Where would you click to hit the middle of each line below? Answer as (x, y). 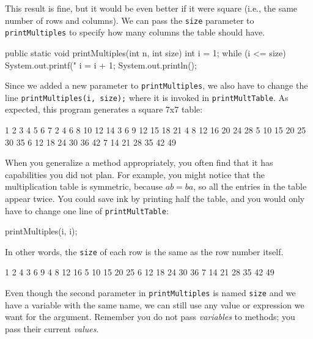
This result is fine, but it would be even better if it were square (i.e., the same (151, 8)
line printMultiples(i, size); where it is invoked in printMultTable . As (147, 97)
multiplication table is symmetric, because (84, 186)
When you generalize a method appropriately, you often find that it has (139, 162)
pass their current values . (52, 328)
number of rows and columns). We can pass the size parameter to (130, 20)
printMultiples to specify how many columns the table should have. (135, 32)
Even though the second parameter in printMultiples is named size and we (150, 293)
